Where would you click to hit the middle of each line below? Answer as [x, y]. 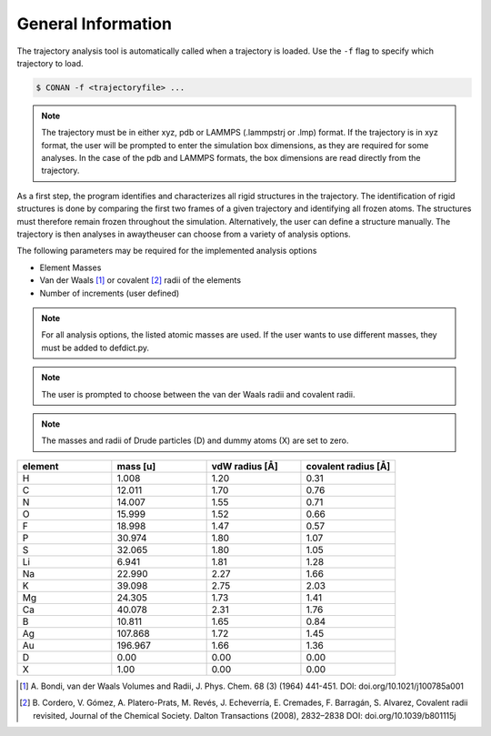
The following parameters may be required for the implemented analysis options [167, 251]
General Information [95, 24]
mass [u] [136, 466]
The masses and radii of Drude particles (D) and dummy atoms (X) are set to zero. [195, 440]
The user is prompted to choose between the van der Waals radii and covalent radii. [198, 394]
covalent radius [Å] [348, 466]
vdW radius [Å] [245, 466]
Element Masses [70, 267]
